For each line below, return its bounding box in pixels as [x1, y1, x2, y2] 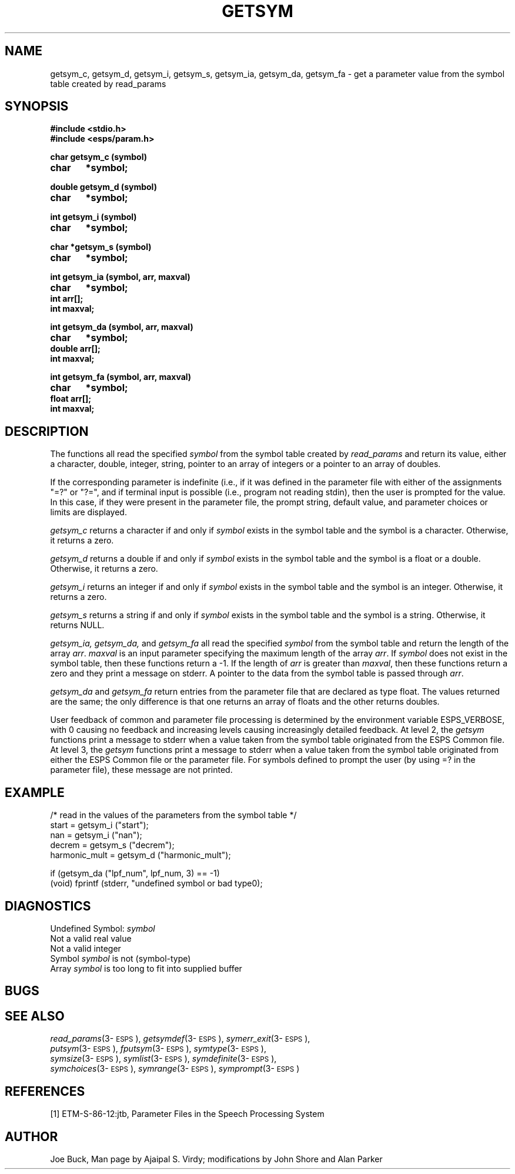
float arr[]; [50, 393, 92, 404]
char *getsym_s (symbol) [50, 242, 152, 252]
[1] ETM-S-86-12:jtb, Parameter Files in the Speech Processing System [50, 1109, 325, 1119]
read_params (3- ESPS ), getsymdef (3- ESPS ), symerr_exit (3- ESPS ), [50, 1033, 310, 1044]
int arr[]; [50, 293, 83, 304]
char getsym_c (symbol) [50, 152, 148, 162]
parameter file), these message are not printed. [50, 765, 233, 775]
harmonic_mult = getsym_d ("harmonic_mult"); [50, 850, 231, 861]
